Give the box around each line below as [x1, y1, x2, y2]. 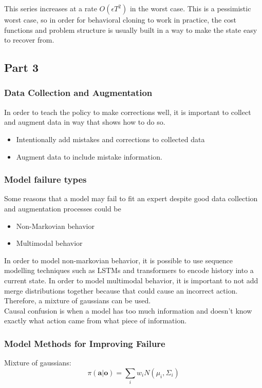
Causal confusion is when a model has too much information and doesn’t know [4, 305, 252, 316]
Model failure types [4, 173, 87, 186]
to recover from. [4, 34, 54, 45]
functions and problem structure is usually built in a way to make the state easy [4, 24, 257, 35]
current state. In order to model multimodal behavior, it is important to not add [4, 275, 258, 285]
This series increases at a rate [4, 3, 97, 13]
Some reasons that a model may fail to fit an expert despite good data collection [4, 193, 258, 204]
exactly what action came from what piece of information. [4, 315, 187, 326]
